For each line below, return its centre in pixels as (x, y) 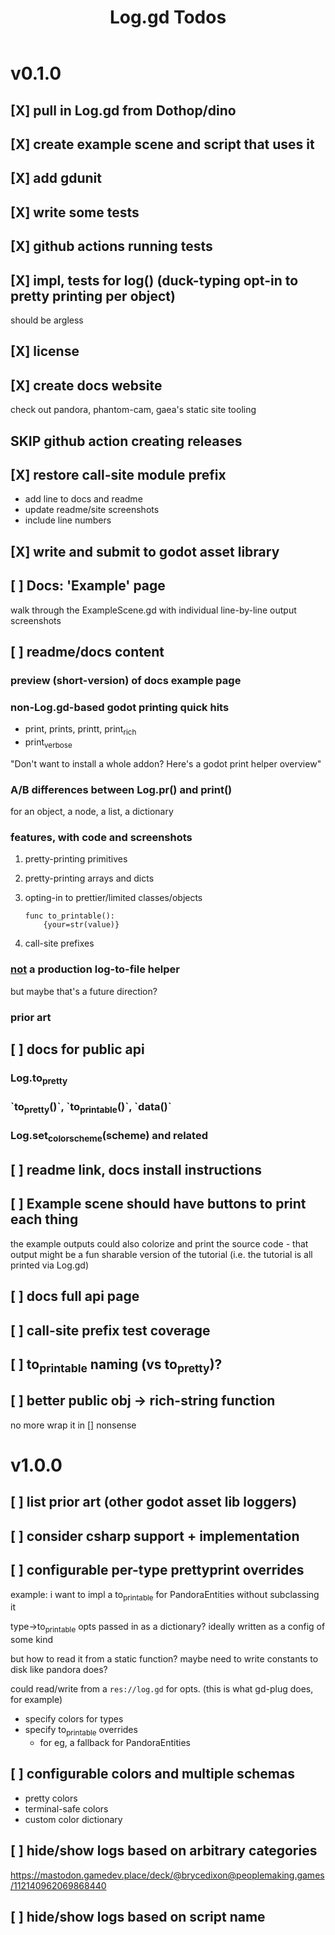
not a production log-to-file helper (95, 969)
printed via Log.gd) (50, 1265)
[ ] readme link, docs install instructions (136, 1169)
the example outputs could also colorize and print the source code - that (159, 1243)
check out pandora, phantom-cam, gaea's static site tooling (133, 410)
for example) (36, 1700)
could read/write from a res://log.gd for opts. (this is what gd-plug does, (162, 1689)
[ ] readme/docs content (87, 651)
